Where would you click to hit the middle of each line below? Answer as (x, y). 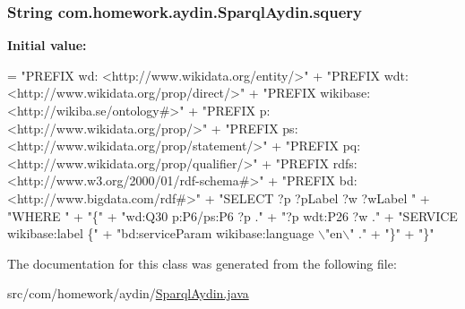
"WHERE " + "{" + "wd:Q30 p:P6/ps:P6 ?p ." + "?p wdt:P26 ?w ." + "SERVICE (232, 215)
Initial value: (47, 45)
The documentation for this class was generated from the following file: (202, 263)
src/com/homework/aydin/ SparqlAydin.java (128, 293)
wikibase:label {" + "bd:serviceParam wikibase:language (161, 233)
